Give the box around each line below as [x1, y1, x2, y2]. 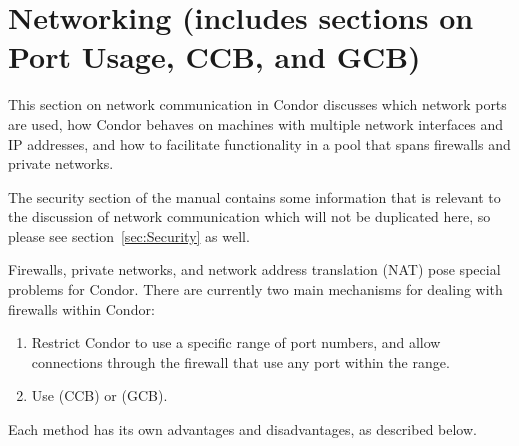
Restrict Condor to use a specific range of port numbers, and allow [31, 332, 441, 353]
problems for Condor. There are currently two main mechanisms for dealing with [8, 279, 503, 300]
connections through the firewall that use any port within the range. [31, 351, 450, 372]
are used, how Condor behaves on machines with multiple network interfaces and [8, 113, 504, 134]
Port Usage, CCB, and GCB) [8, 36, 421, 77]
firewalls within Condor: [8, 298, 155, 319]
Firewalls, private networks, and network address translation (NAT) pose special [8, 259, 501, 280]
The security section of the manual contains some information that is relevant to [8, 186, 501, 207]
